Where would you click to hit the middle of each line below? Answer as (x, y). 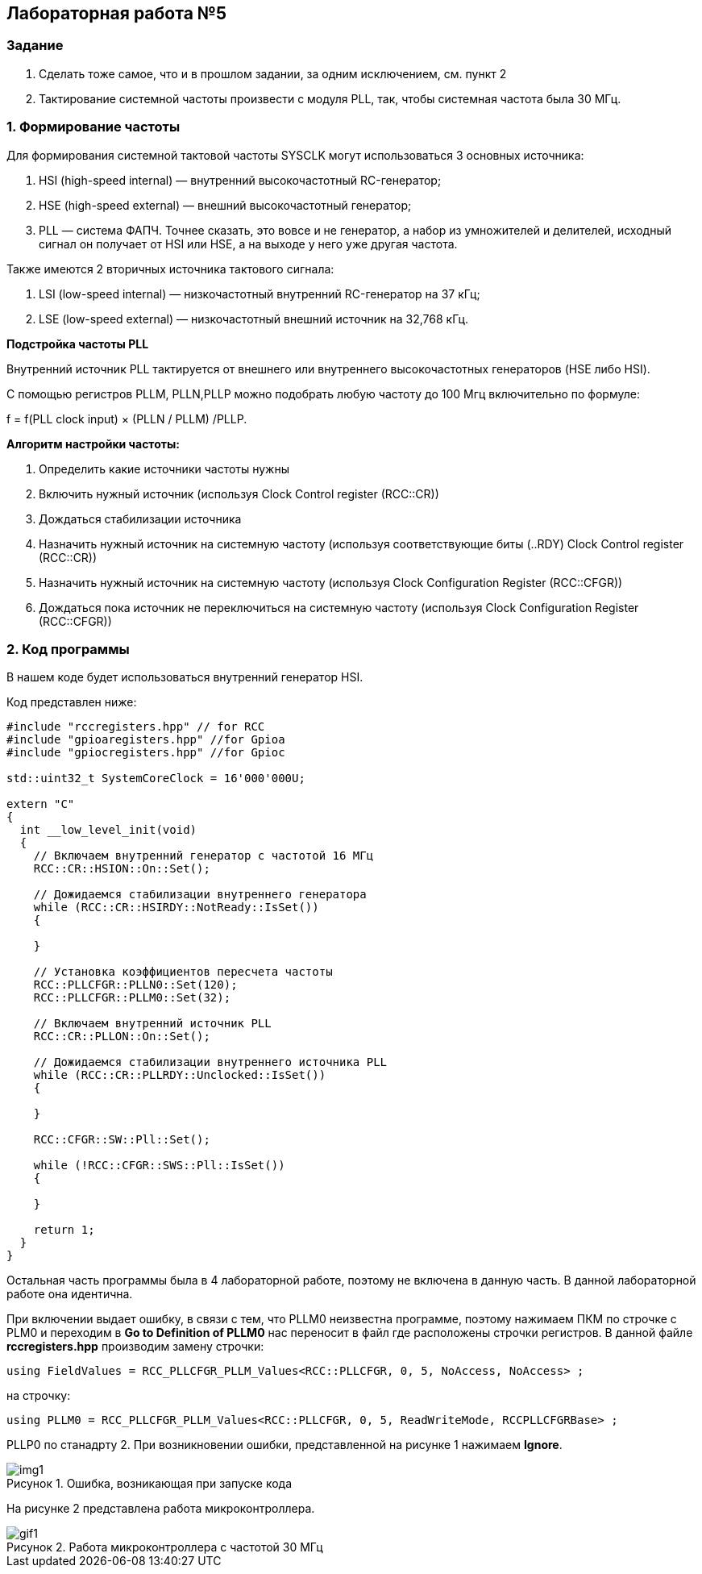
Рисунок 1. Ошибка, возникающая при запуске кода (150, 1484)
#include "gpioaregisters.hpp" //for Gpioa (146, 740)
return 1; (64, 1230)
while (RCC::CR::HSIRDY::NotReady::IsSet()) (176, 908)
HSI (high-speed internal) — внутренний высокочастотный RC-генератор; (240, 180)
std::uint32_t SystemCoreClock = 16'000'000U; (156, 779)
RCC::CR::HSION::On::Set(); (122, 869)
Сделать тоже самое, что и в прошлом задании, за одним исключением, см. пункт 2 (273, 73)
